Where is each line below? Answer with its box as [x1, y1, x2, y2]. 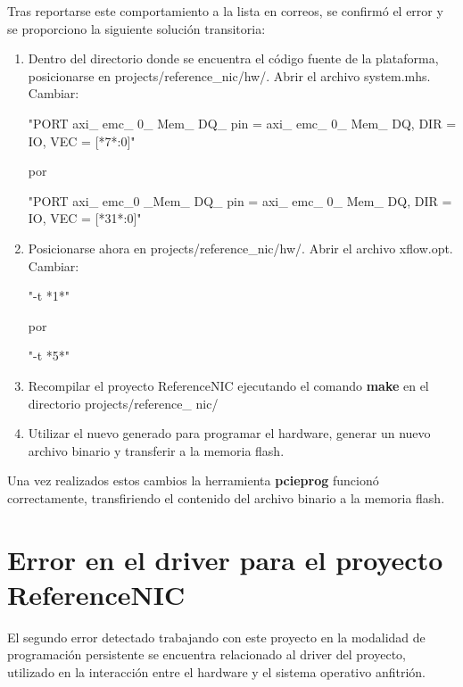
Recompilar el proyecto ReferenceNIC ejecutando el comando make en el [28, 376, 429, 394]
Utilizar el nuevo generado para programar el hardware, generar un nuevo [28, 424, 431, 443]
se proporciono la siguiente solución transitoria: [7, 19, 266, 37]
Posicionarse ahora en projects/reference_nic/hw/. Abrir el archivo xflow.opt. [28, 238, 453, 257]
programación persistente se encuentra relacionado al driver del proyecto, [7, 645, 406, 664]
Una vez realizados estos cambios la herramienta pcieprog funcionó [7, 471, 379, 490]
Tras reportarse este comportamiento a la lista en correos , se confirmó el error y [7, 2, 443, 20]
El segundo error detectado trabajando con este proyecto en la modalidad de [7, 627, 426, 646]
